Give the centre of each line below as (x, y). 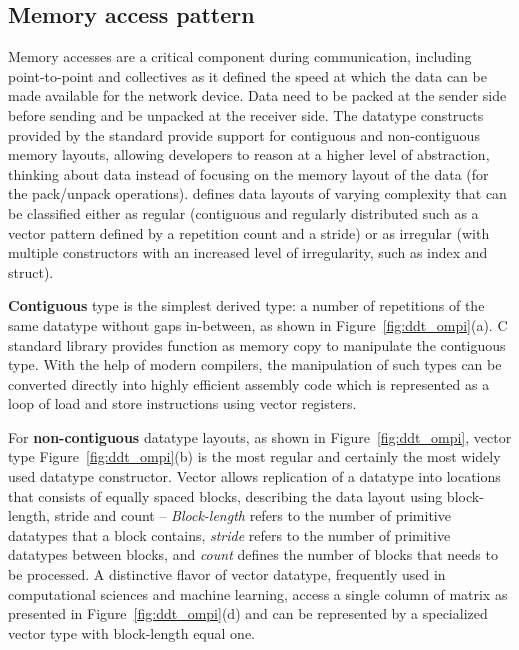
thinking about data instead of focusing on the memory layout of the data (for (248, 173)
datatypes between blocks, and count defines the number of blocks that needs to (253, 554)
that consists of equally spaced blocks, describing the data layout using (225, 495)
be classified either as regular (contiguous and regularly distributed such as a (243, 212)
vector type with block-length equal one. (131, 632)
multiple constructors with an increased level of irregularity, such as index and (248, 252)
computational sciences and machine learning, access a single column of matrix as (258, 593)
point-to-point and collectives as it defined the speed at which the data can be (247, 75)
